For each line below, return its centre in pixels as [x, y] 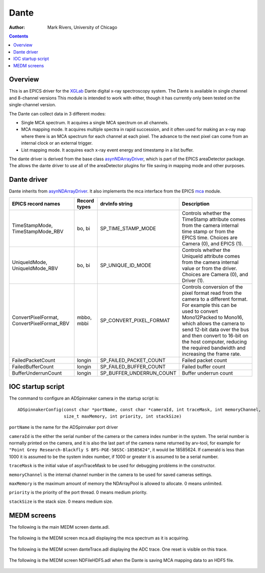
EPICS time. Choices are [210, 237]
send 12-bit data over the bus [215, 329]
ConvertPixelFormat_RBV [41, 323]
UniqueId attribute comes [211, 256]
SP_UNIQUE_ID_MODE [126, 265]
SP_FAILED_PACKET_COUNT [133, 360]
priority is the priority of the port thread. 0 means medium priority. [78, 493]
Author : [17, 27]
